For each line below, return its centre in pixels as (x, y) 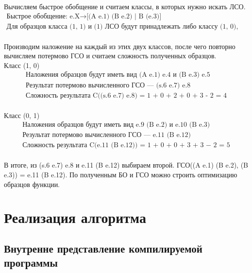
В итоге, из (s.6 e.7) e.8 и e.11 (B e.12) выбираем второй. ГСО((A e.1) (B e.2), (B (126, 165)
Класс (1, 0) (22, 65)
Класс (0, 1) (22, 115)
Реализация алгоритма (75, 217)
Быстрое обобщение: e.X (43, 16)
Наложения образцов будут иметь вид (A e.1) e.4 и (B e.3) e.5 (118, 75)
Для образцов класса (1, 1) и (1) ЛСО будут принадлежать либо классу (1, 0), (122, 26)
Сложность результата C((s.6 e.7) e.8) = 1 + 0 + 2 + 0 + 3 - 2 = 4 (126, 95)
